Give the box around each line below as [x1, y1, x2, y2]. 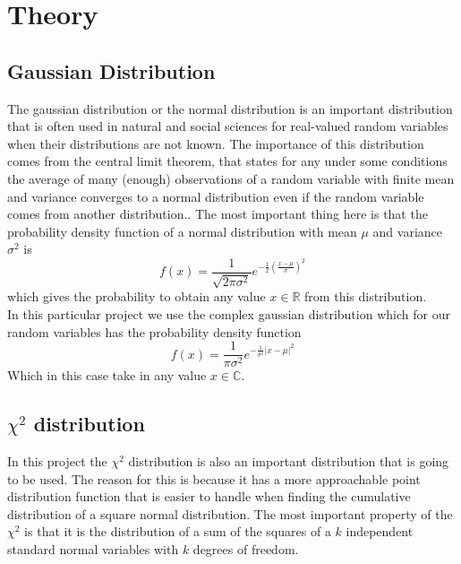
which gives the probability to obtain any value [7, 287, 266, 306]
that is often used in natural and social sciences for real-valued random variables [7, 117, 448, 135]
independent [346, 522, 414, 541]
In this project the [7, 452, 107, 471]
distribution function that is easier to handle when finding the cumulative [7, 487, 411, 506]
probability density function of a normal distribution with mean [7, 221, 357, 240]
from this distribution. [304, 287, 427, 306]
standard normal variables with [7, 539, 179, 558]
